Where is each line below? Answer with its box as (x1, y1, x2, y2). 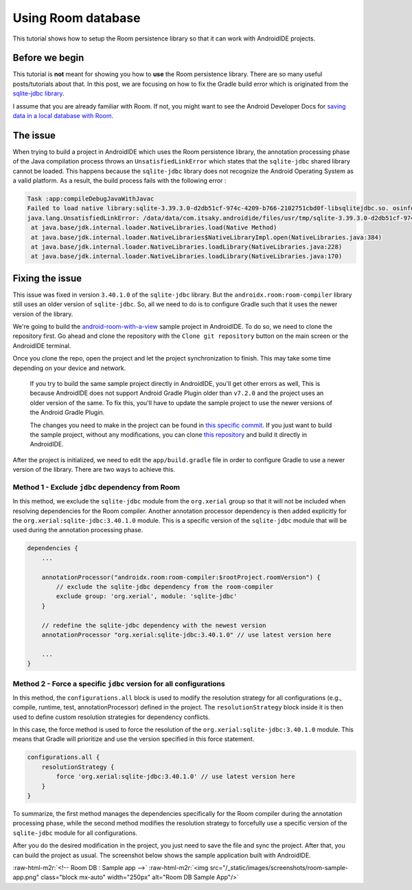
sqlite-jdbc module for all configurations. (12, 828, 137, 837)
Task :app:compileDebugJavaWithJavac (27, 195, 154, 203)
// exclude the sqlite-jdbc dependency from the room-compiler (56, 583, 274, 591)
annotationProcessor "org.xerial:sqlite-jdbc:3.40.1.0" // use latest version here (41, 630, 332, 639)
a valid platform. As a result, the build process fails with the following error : (12, 176, 227, 185)
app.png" (12, 873, 39, 882)
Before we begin (12, 52, 84, 64)
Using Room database (12, 10, 141, 25)
